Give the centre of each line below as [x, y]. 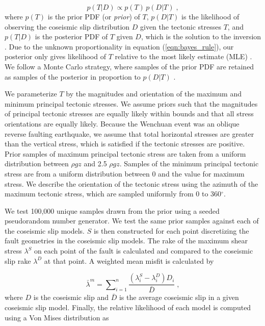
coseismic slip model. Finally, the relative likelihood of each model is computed [128, 307]
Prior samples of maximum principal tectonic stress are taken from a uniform [125, 153]
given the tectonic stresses [181, 26]
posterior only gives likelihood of [55, 56]
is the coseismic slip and [71, 297]
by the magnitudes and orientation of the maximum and [154, 94]
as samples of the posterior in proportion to [73, 76]
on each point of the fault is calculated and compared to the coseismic [144, 251]
